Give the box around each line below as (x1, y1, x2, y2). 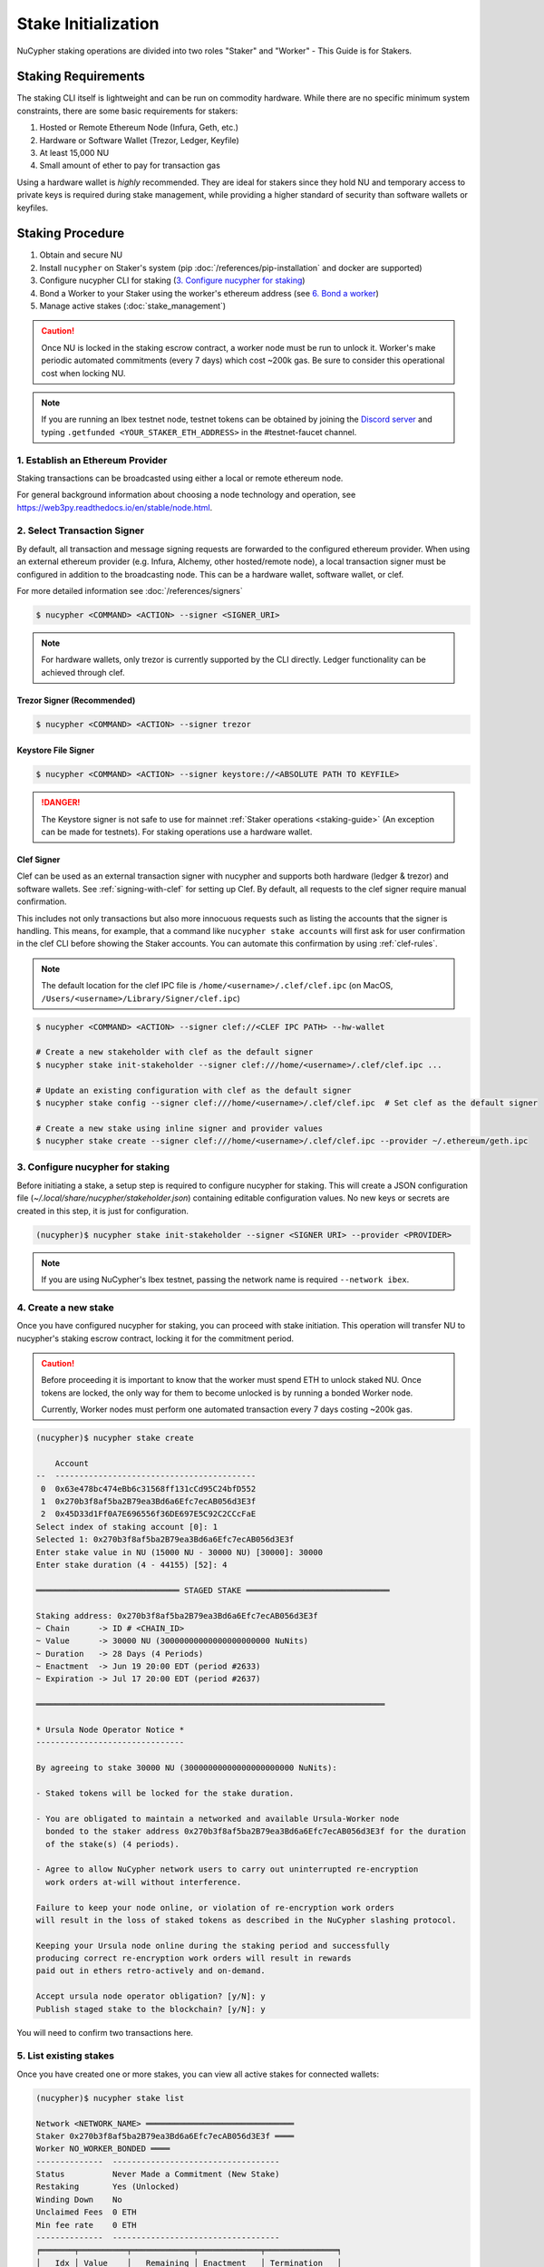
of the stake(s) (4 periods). (45, 1839, 180, 1849)
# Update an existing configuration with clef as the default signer (35, 1085, 352, 1095)
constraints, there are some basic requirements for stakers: (16, 105, 238, 116)
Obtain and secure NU (39, 249, 122, 260)
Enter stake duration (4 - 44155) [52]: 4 (35, 1560, 228, 1570)
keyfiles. (16, 202, 49, 213)
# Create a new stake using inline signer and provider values (35, 1123, 324, 1133)
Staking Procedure (16, 226, 125, 241)
